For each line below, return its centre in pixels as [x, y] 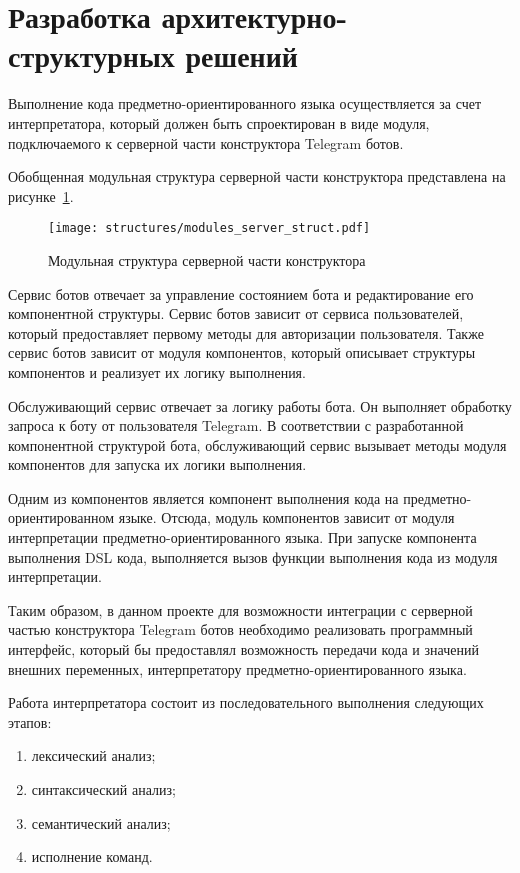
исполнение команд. [92, 856]
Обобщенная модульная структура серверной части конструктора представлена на [257, 176]
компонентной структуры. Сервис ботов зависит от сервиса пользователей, [236, 313]
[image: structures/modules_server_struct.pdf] [209, 228]
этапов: [30, 721]
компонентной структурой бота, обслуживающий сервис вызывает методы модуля [257, 444]
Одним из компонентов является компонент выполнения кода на [203, 497]
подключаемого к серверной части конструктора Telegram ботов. [206, 142]
